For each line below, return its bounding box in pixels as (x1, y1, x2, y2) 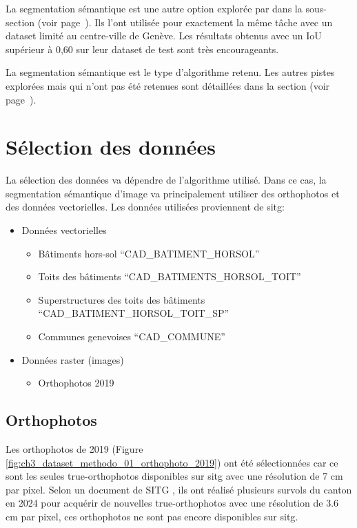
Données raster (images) (21, 352, 124, 366)
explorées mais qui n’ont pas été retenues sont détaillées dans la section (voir (6, 78, 330, 92)
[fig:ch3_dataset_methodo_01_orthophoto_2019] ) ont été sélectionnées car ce (6, 455, 338, 469)
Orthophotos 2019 (38, 375, 114, 390)
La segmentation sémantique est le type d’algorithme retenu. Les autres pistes (6, 65, 335, 79)
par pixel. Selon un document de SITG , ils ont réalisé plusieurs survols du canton (6, 482, 352, 496)
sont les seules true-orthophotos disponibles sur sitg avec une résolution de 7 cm (6, 469, 343, 483)
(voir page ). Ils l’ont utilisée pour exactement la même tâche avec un (37, 14, 333, 29)
